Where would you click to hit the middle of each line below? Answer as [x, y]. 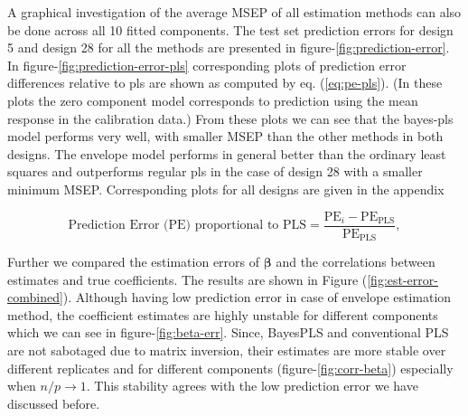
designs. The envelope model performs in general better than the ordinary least [227, 153]
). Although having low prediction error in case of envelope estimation [257, 297]
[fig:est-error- [402, 279]
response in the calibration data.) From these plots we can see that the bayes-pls [230, 118]
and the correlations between [356, 262]
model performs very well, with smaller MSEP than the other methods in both [225, 136]
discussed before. [54, 403]
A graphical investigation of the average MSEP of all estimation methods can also [234, 12]
